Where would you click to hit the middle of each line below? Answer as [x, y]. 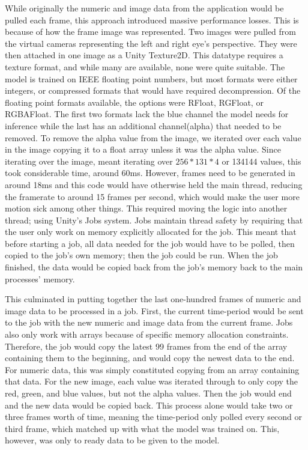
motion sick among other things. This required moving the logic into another [146, 208]
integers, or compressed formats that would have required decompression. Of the [153, 90]
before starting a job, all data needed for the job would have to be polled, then [150, 243]
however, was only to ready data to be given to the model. [112, 440]
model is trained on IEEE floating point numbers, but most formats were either [151, 78]
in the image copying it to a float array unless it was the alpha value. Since [143, 149]
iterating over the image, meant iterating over [89, 161]
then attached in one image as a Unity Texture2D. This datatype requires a [144, 55]
